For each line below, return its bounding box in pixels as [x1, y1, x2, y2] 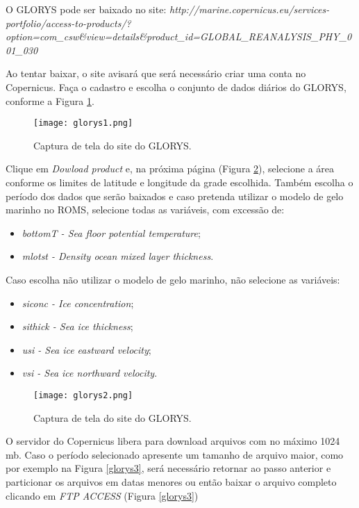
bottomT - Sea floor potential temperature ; [22, 225, 201, 240]
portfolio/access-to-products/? [6, 15, 131, 30]
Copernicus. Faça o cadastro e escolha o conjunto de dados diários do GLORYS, [6, 79, 347, 94]
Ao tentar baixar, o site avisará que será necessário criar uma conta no [6, 66, 306, 81]
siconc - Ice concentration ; [22, 295, 134, 310]
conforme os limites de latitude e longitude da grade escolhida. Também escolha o [6, 175, 353, 189]
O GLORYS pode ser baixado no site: [6, 2, 167, 16]
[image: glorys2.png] [33, 390, 133, 400]
